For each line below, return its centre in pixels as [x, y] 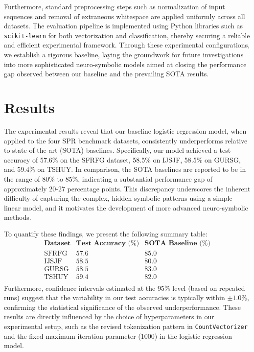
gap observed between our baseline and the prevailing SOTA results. [106, 74]
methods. [18, 217]
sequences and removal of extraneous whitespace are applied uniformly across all [125, 16]
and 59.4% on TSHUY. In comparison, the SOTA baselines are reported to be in [125, 169]
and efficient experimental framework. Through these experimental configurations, [127, 45]
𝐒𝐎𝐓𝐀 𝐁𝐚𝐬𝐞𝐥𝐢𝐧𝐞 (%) [177, 244]
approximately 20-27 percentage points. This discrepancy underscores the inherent [127, 188]
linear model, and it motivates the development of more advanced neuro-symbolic [126, 207]
